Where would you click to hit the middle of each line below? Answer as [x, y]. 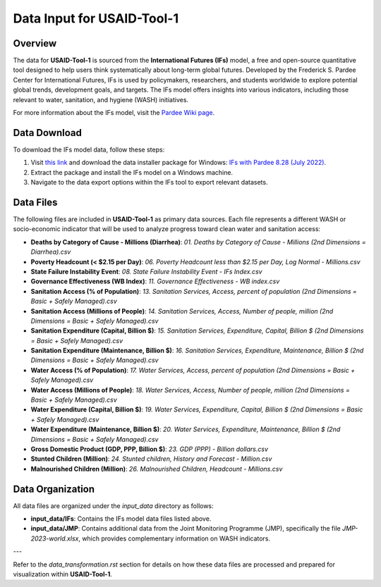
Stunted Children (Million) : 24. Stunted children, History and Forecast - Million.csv [151, 459]
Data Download [48, 133]
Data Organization [54, 489]
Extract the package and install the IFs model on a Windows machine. [132, 172]
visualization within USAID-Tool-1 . [63, 574]
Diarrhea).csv [51, 252]
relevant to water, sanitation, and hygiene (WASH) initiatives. [101, 99]
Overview [35, 43]
